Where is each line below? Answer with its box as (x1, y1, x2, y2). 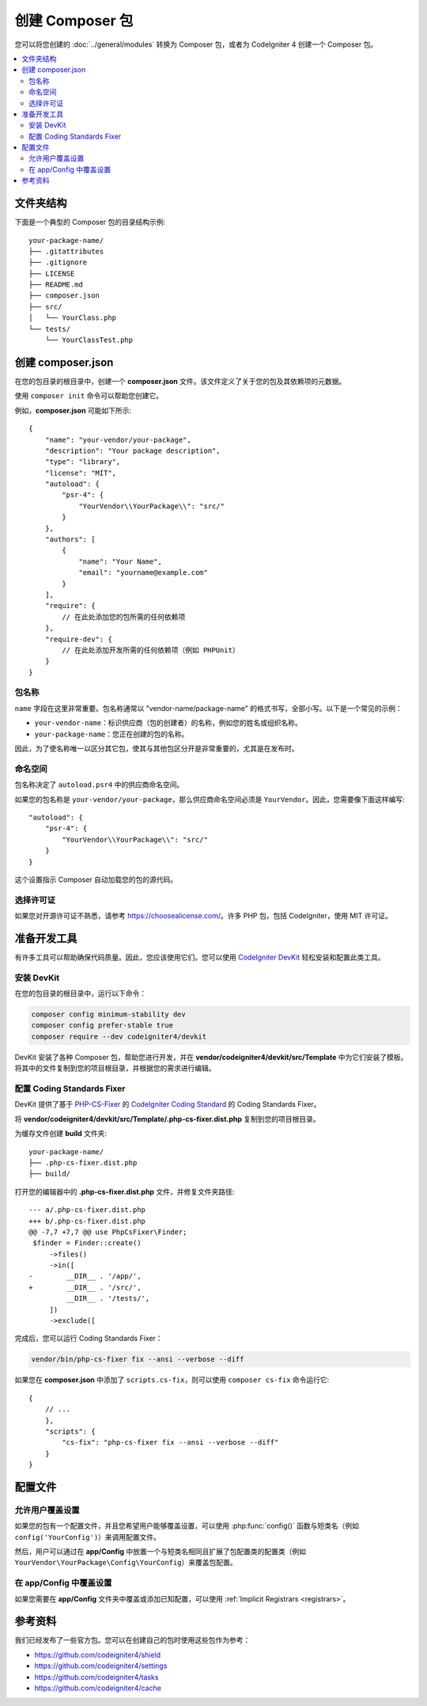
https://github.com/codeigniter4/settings (34, 1661, 168, 1670)
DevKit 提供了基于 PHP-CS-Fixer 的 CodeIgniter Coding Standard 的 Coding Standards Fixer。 (14, 1100, 321, 1109)
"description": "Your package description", (44, 446, 221, 455)
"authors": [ (44, 535, 96, 544)
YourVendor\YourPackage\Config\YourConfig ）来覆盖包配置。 (14, 1558, 237, 1567)
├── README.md (28, 280, 83, 289)
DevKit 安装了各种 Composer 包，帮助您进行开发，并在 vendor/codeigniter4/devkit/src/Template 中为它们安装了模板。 (14, 1052, 408, 1062)
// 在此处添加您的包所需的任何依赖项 (62, 612, 186, 621)
